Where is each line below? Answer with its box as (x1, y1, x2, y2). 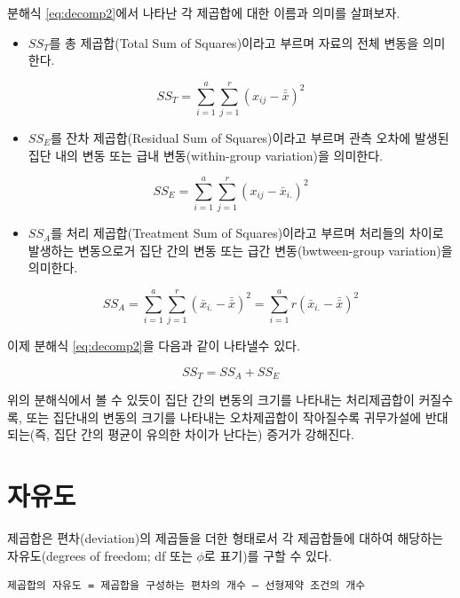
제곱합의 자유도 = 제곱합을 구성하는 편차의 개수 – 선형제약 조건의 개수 (7, 579, 366, 593)
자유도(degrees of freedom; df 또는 (7, 546, 193, 564)
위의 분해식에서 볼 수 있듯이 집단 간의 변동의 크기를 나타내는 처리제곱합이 (7, 390, 415, 409)
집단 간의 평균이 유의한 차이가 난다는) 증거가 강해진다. (53, 425, 354, 444)
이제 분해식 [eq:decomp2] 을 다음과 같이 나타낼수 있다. (7, 336, 300, 355)
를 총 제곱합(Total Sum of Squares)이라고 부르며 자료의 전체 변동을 (49, 33, 419, 51)
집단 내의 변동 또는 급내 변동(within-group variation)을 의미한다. (28, 146, 383, 164)
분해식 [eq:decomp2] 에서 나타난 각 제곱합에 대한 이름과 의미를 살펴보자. (7, 4, 401, 21)
